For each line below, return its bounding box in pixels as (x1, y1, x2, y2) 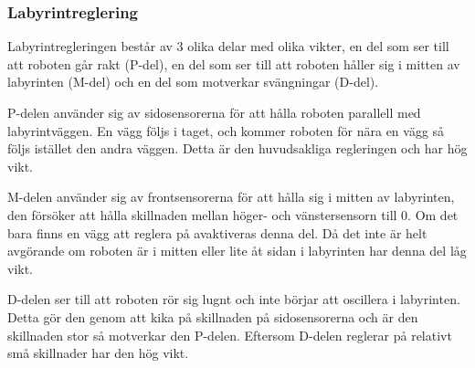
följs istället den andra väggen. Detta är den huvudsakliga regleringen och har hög (7, 139, 468, 158)
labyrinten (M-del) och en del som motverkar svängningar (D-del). (7, 72, 379, 91)
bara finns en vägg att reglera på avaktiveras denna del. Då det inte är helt (7, 223, 427, 242)
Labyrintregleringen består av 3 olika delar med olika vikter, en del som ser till (7, 37, 449, 56)
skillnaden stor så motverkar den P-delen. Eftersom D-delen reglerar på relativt (7, 325, 452, 344)
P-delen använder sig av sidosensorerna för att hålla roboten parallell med (7, 103, 421, 121)
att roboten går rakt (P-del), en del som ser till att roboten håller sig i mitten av (7, 54, 460, 73)
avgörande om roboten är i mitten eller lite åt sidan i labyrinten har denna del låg (7, 241, 467, 260)
